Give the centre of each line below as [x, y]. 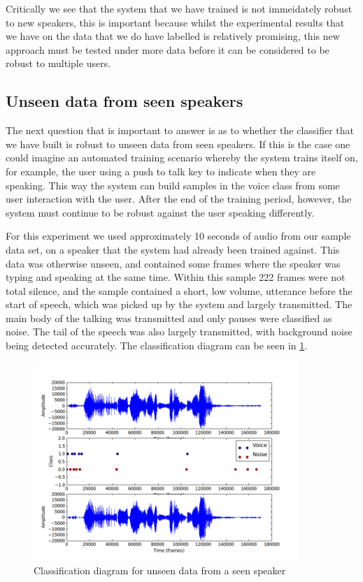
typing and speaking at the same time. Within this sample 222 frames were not [176, 277]
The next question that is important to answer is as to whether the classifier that [180, 130]
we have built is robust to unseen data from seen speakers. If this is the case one [178, 144]
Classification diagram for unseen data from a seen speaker [160, 570]
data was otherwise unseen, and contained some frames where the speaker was [173, 263]
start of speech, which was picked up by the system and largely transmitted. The [179, 304]
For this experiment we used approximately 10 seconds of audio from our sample [178, 236]
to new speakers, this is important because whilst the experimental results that [175, 22]
